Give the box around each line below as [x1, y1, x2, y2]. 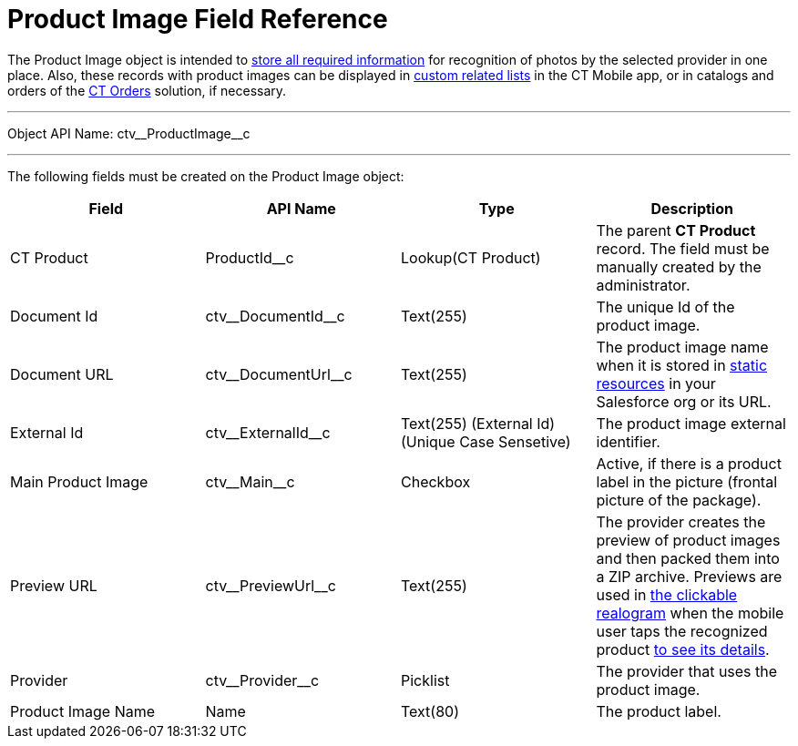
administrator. [596, 275, 691, 294]
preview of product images [596, 530, 781, 549]
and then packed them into [596, 548, 780, 567]
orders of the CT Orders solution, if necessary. [7, 82, 287, 98]
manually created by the [596, 257, 762, 276]
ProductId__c [205, 248, 294, 267]
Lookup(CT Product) [401, 248, 541, 267]
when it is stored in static [596, 355, 768, 374]
